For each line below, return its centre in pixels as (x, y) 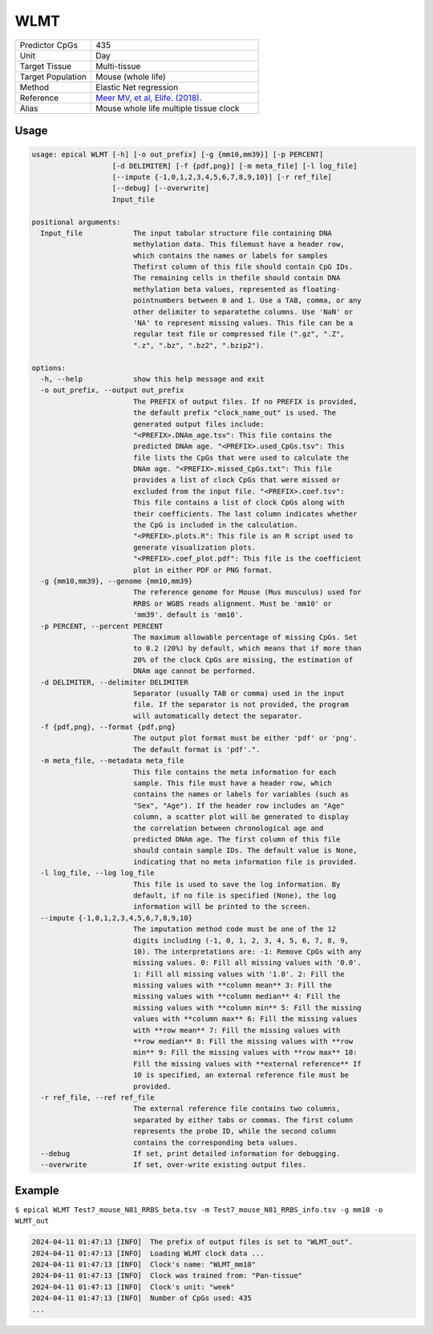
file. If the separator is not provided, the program (241, 705)
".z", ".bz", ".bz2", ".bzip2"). (198, 345)
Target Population (53, 76)
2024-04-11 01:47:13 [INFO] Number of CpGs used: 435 (142, 1298)
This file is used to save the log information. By (237, 884)
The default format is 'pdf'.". (196, 749)
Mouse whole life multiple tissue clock (167, 108)
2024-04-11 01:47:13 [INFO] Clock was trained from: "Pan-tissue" (167, 1276)
